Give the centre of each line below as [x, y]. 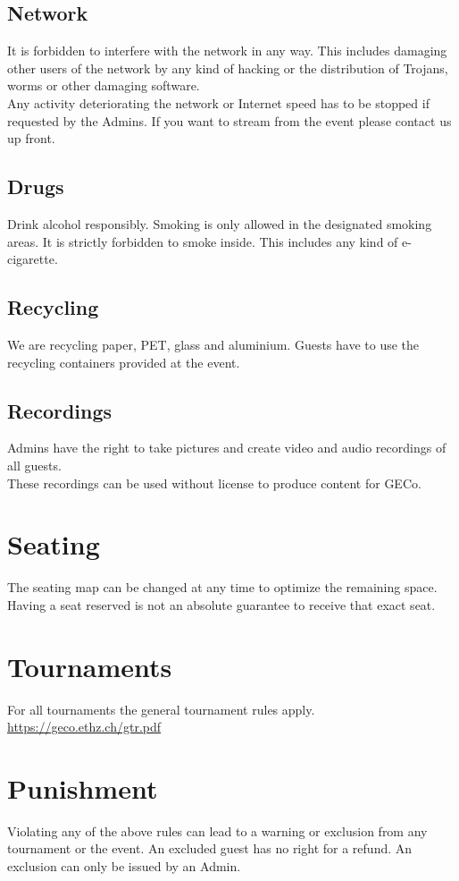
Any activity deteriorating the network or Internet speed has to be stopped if [218, 102]
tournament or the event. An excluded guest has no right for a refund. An [210, 848]
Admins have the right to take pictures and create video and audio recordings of [227, 448]
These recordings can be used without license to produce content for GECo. [214, 483]
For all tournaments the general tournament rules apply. [161, 709]
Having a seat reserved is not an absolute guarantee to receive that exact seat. [221, 604]
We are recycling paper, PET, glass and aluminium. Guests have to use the [213, 344]
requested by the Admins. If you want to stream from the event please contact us [229, 120]
